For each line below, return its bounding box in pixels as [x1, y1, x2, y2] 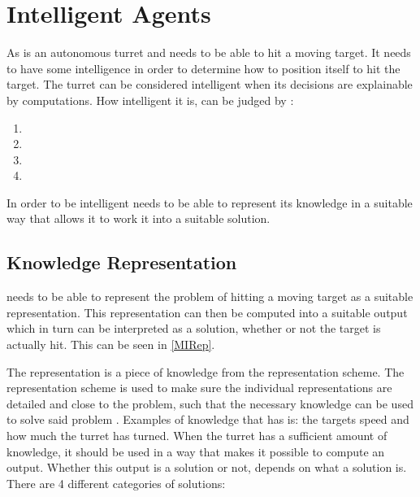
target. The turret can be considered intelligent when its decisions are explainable [6, 76, 413, 93]
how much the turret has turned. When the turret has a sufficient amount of [6, 427, 388, 444]
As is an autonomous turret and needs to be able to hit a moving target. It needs [6, 44, 411, 61]
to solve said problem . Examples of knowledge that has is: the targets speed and [6, 411, 409, 428]
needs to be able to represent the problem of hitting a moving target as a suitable [6, 288, 414, 305]
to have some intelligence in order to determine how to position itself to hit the [6, 59, 401, 76]
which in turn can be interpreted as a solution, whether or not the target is [6, 320, 381, 337]
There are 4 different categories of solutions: [6, 474, 226, 491]
